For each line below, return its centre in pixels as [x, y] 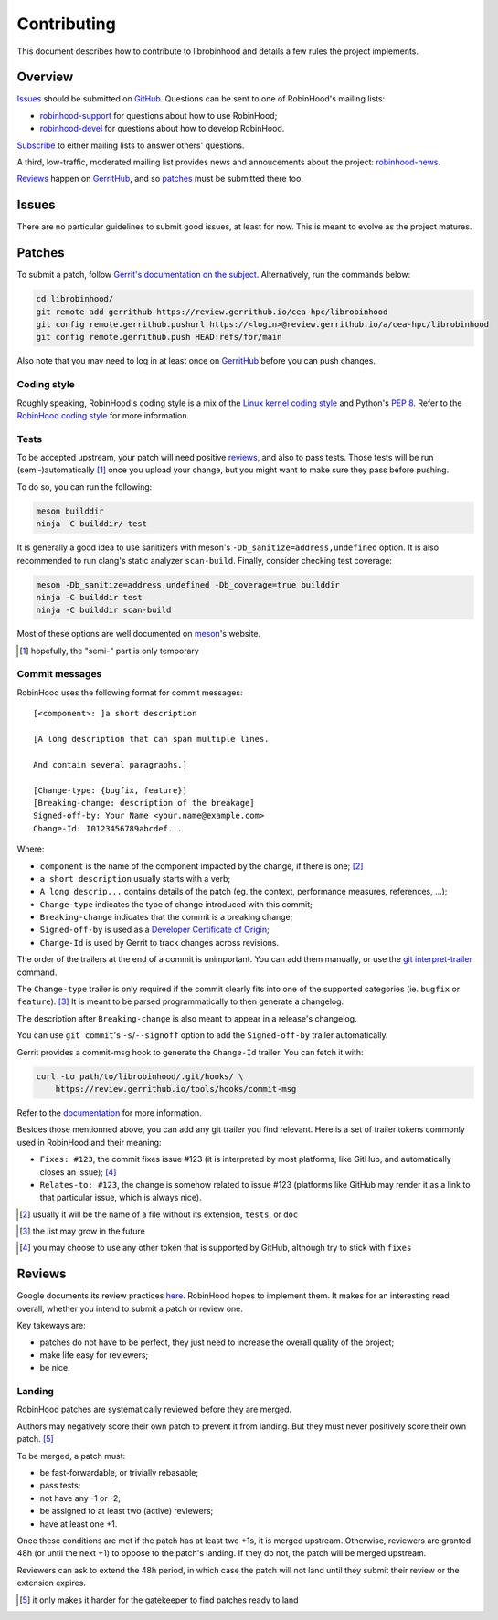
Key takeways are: [51, 1326]
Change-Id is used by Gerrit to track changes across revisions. [159, 942]
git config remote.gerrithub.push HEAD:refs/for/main [159, 337]
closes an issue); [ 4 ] [78, 1172]
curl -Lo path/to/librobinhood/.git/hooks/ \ [140, 1076]
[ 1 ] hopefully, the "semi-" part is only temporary [110, 651]
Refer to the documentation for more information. [110, 1112]
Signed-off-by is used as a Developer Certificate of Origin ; [154, 930]
